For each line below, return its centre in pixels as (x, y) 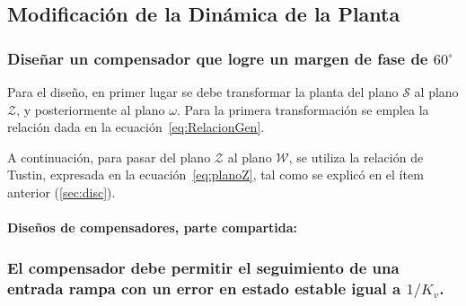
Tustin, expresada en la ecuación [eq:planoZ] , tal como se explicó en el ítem (215, 175)
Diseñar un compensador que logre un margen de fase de (218, 58)
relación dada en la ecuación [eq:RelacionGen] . (136, 127)
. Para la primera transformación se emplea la (303, 109)
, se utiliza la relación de (356, 157)
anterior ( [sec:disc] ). (62, 192)
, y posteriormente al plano (91, 109)
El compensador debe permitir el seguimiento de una (203, 267)
